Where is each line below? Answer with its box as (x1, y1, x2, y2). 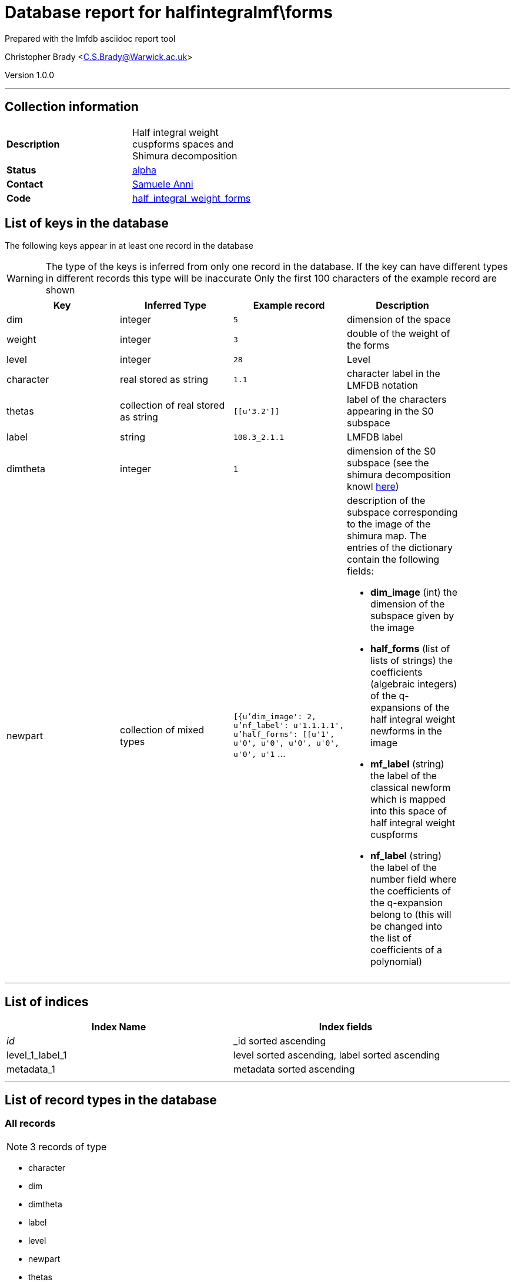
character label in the (347, 368, 440, 380)
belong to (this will (370, 909, 452, 921)
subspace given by (370, 610, 454, 622)
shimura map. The (347, 530, 427, 542)
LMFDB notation (347, 379, 418, 392)
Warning (6, 272, 44, 285)
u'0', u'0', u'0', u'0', (233, 739, 340, 748)
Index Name (91, 1021, 146, 1033)
